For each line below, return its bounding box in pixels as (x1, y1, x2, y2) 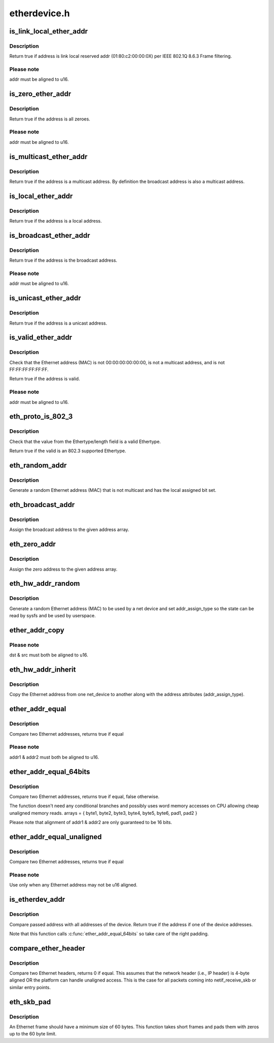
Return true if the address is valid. (9, 376, 80, 382)
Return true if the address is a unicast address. (9, 320, 108, 326)
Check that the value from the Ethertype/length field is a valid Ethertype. (9, 438, 161, 445)
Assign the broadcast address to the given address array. (9, 526, 129, 533)
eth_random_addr (9, 461, 67, 469)
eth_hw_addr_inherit (9, 666, 76, 674)
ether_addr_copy (9, 625, 64, 635)
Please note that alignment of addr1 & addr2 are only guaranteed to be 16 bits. (9, 819, 173, 826)
